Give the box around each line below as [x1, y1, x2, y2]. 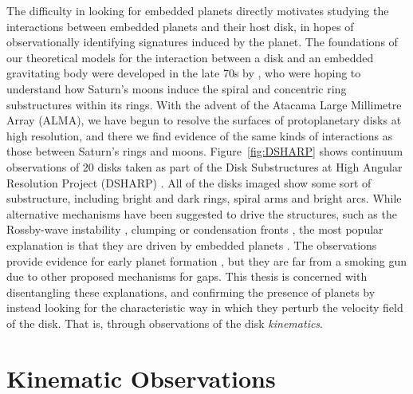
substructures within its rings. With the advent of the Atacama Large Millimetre [6, 96, 402, 112]
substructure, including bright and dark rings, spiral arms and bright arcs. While [6, 190, 402, 207]
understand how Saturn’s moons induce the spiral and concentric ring [6, 80, 347, 97]
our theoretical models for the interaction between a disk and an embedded [6, 49, 374, 65]
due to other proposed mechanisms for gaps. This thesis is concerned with [6, 268, 368, 285]
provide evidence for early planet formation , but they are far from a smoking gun [6, 252, 407, 269]
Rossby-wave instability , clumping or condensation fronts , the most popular [6, 221, 383, 238]
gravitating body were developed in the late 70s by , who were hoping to [6, 65, 361, 81]
